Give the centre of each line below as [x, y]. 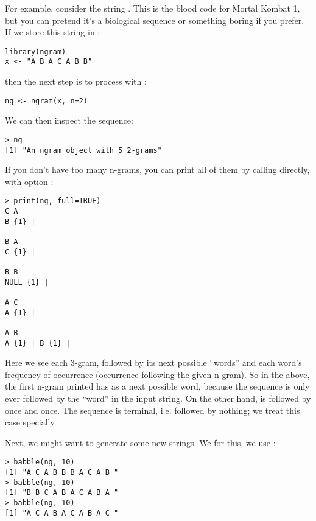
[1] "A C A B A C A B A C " [62, 513]
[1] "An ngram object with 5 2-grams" [83, 150]
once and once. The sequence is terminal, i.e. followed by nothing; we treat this [153, 410]
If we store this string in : [53, 32]
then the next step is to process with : [76, 81]
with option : [29, 181]
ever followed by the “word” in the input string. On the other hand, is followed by [158, 398]
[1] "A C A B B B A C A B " [62, 473]
